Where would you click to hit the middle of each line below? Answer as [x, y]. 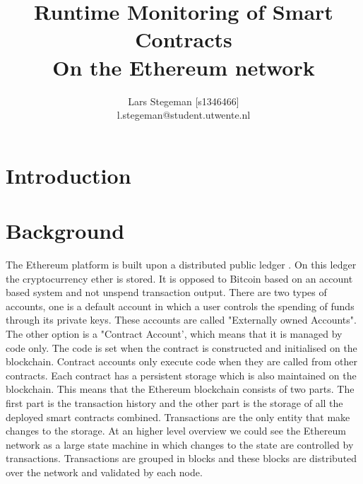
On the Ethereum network [184, 67]
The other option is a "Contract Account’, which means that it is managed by [174, 333]
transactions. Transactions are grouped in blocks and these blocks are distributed [181, 458]
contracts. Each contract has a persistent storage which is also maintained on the [181, 375]
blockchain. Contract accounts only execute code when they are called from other [181, 361]
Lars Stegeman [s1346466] [184, 101]
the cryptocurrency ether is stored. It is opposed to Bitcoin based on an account [179, 278]
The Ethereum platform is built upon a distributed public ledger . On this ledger [181, 264]
